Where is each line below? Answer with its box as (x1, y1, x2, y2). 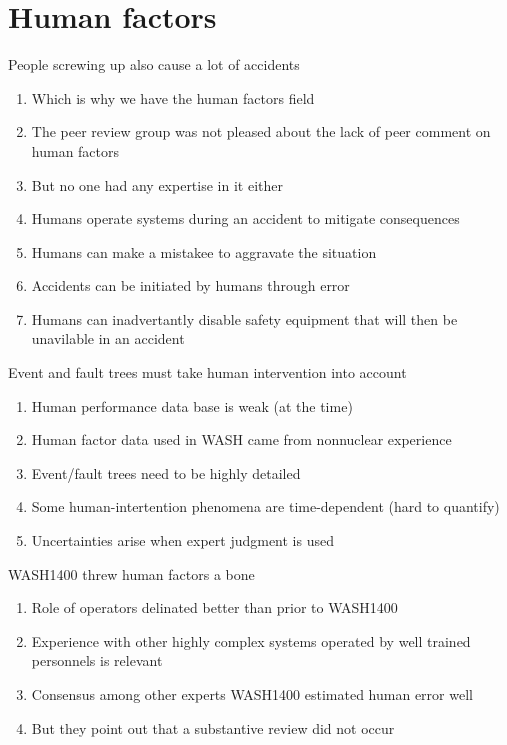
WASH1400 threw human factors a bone (8, 563, 255, 584)
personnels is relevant (31, 650, 163, 671)
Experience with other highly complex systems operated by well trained (31, 630, 471, 651)
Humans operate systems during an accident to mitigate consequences (31, 208, 460, 229)
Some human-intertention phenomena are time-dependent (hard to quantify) (31, 496, 500, 517)
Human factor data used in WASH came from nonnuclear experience (31, 429, 452, 450)
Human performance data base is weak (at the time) (31, 395, 353, 416)
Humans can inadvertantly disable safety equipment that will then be (31, 308, 458, 329)
